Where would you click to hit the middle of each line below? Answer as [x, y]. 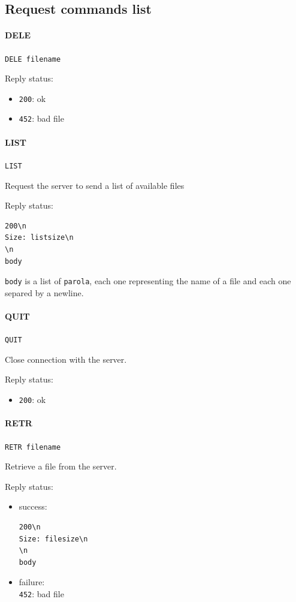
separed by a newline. [44, 292]
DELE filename [33, 59]
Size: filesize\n [53, 539]
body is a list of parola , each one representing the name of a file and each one [148, 281]
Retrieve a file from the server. [61, 466]
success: [33, 506]
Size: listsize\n [39, 238]
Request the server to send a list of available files [95, 185]
